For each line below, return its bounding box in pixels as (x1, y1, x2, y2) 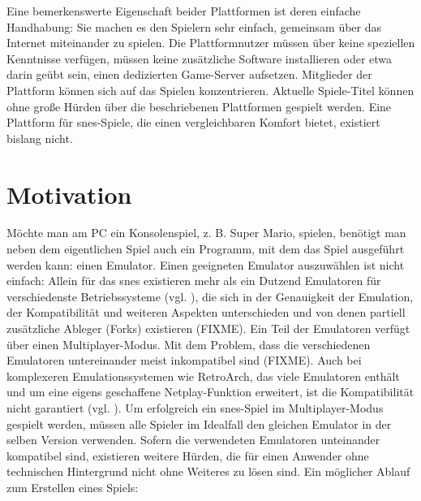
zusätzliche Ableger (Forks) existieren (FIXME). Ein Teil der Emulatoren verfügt (6, 320, 410, 337)
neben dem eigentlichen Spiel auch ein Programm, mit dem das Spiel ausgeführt (6, 240, 405, 257)
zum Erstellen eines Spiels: (6, 478, 139, 495)
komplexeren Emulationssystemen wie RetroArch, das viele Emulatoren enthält (6, 367, 400, 384)
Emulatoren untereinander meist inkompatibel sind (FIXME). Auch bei (6, 352, 362, 369)
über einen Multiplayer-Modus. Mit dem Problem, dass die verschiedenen (6, 335, 371, 352)
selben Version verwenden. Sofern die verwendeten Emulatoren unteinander (6, 431, 380, 448)
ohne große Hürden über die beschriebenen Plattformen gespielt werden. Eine (6, 97, 392, 114)
